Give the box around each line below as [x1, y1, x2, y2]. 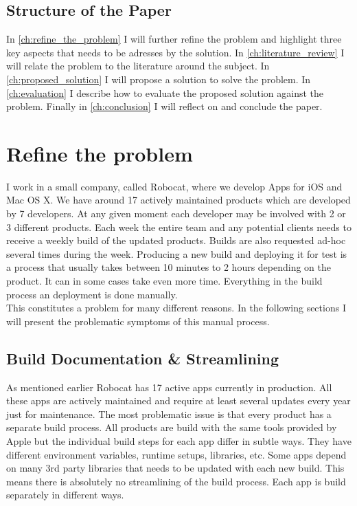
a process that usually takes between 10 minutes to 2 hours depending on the [6, 260, 332, 274]
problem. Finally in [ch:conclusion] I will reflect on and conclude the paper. [6, 99, 323, 113]
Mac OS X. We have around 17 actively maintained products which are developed [6, 192, 351, 207]
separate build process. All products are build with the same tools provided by [6, 420, 337, 434]
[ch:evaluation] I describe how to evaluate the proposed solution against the [6, 85, 323, 100]
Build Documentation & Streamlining [6, 347, 279, 368]
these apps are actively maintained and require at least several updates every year [6, 393, 351, 408]
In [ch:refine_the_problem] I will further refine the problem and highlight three [6, 32, 342, 46]
